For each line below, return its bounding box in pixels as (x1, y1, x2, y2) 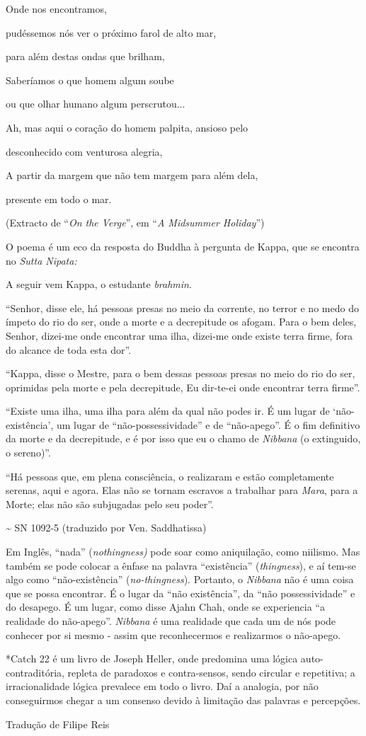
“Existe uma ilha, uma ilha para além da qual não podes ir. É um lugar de (6, 403, 330, 418)
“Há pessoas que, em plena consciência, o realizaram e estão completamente (6, 468, 334, 483)
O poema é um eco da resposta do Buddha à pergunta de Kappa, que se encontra (6, 238, 360, 253)
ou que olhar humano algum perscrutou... (6, 96, 185, 111)
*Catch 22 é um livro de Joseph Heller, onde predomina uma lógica (6, 651, 298, 666)
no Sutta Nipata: (6, 253, 77, 268)
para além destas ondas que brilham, (6, 49, 165, 64)
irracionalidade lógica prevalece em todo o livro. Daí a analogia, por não (6, 679, 319, 694)
